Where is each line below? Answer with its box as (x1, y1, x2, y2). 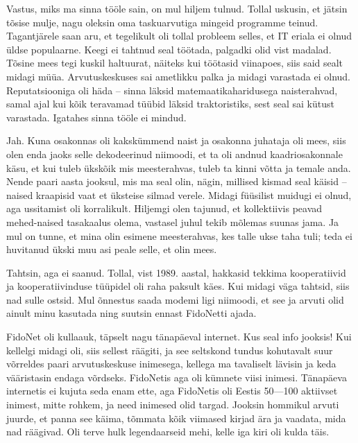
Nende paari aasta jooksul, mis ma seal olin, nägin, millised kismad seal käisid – (6, 174, 347, 189)
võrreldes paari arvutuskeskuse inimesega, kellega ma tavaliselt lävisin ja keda (6, 356, 336, 371)
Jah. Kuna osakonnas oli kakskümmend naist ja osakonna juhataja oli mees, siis (6, 133, 346, 148)
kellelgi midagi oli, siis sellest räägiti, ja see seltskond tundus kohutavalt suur (6, 342, 333, 357)
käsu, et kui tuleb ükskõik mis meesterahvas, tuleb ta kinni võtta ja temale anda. (6, 160, 351, 175)
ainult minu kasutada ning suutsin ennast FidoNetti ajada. (6, 306, 257, 320)
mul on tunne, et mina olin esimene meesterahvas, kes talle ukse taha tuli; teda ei (6, 228, 352, 243)
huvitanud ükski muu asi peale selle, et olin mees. (6, 242, 217, 257)
